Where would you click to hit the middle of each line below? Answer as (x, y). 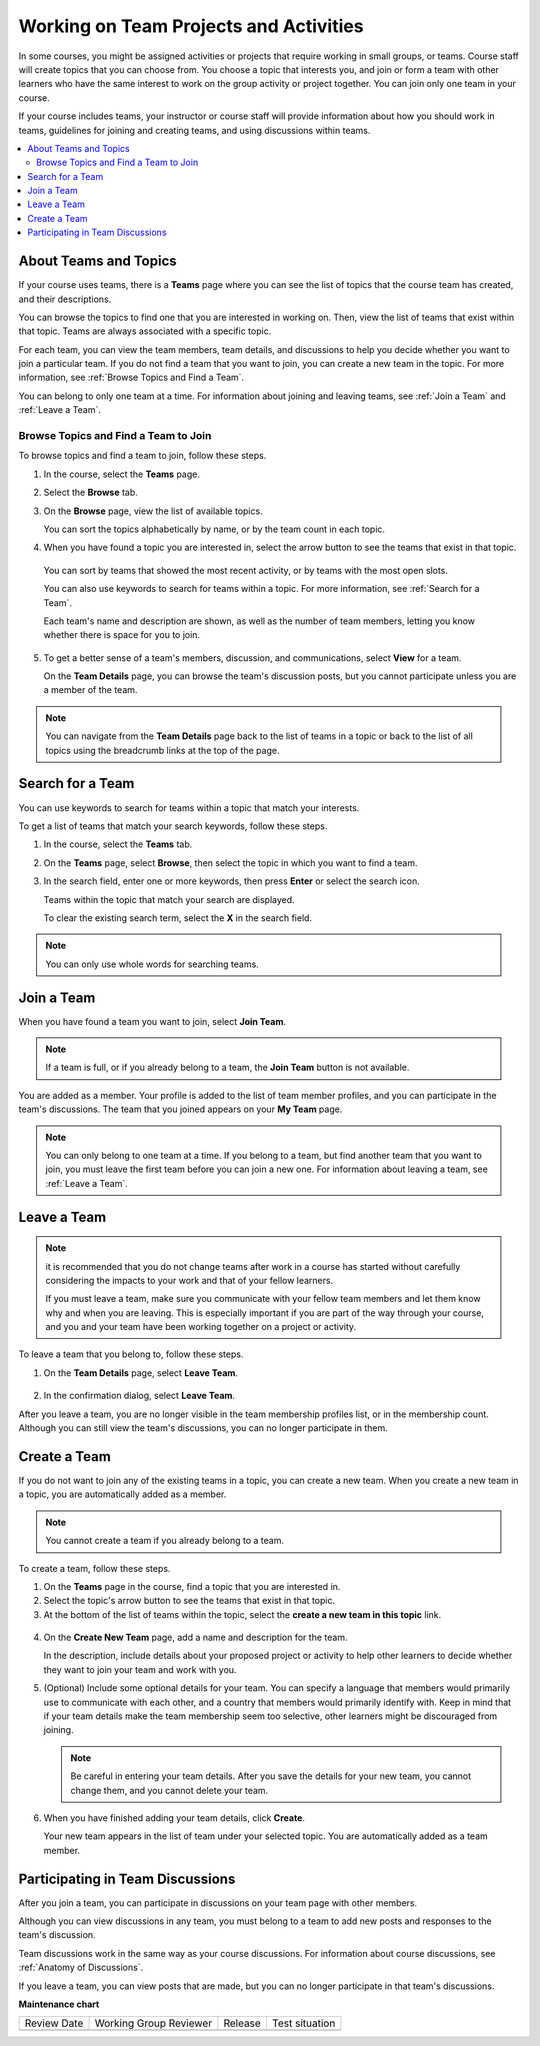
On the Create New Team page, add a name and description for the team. (195, 1637)
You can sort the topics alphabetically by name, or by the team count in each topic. (214, 529)
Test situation (303, 2023)
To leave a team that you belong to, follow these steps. (131, 1354)
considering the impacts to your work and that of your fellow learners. (189, 1280)
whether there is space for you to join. (121, 635)
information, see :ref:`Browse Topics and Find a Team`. (131, 377)
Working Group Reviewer (153, 2023)
